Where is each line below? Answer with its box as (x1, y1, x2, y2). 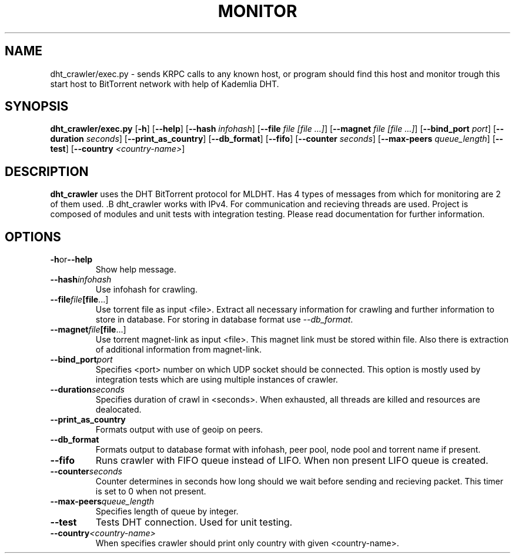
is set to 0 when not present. (95, 486, 206, 497)
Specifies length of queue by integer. (95, 506, 239, 517)
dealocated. (95, 404, 142, 415)
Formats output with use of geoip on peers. (95, 424, 263, 435)
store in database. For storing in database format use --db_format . (95, 314, 353, 325)
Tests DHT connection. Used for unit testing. (95, 516, 293, 529)
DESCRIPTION (5, 164, 89, 179)
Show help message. (95, 264, 176, 275)
